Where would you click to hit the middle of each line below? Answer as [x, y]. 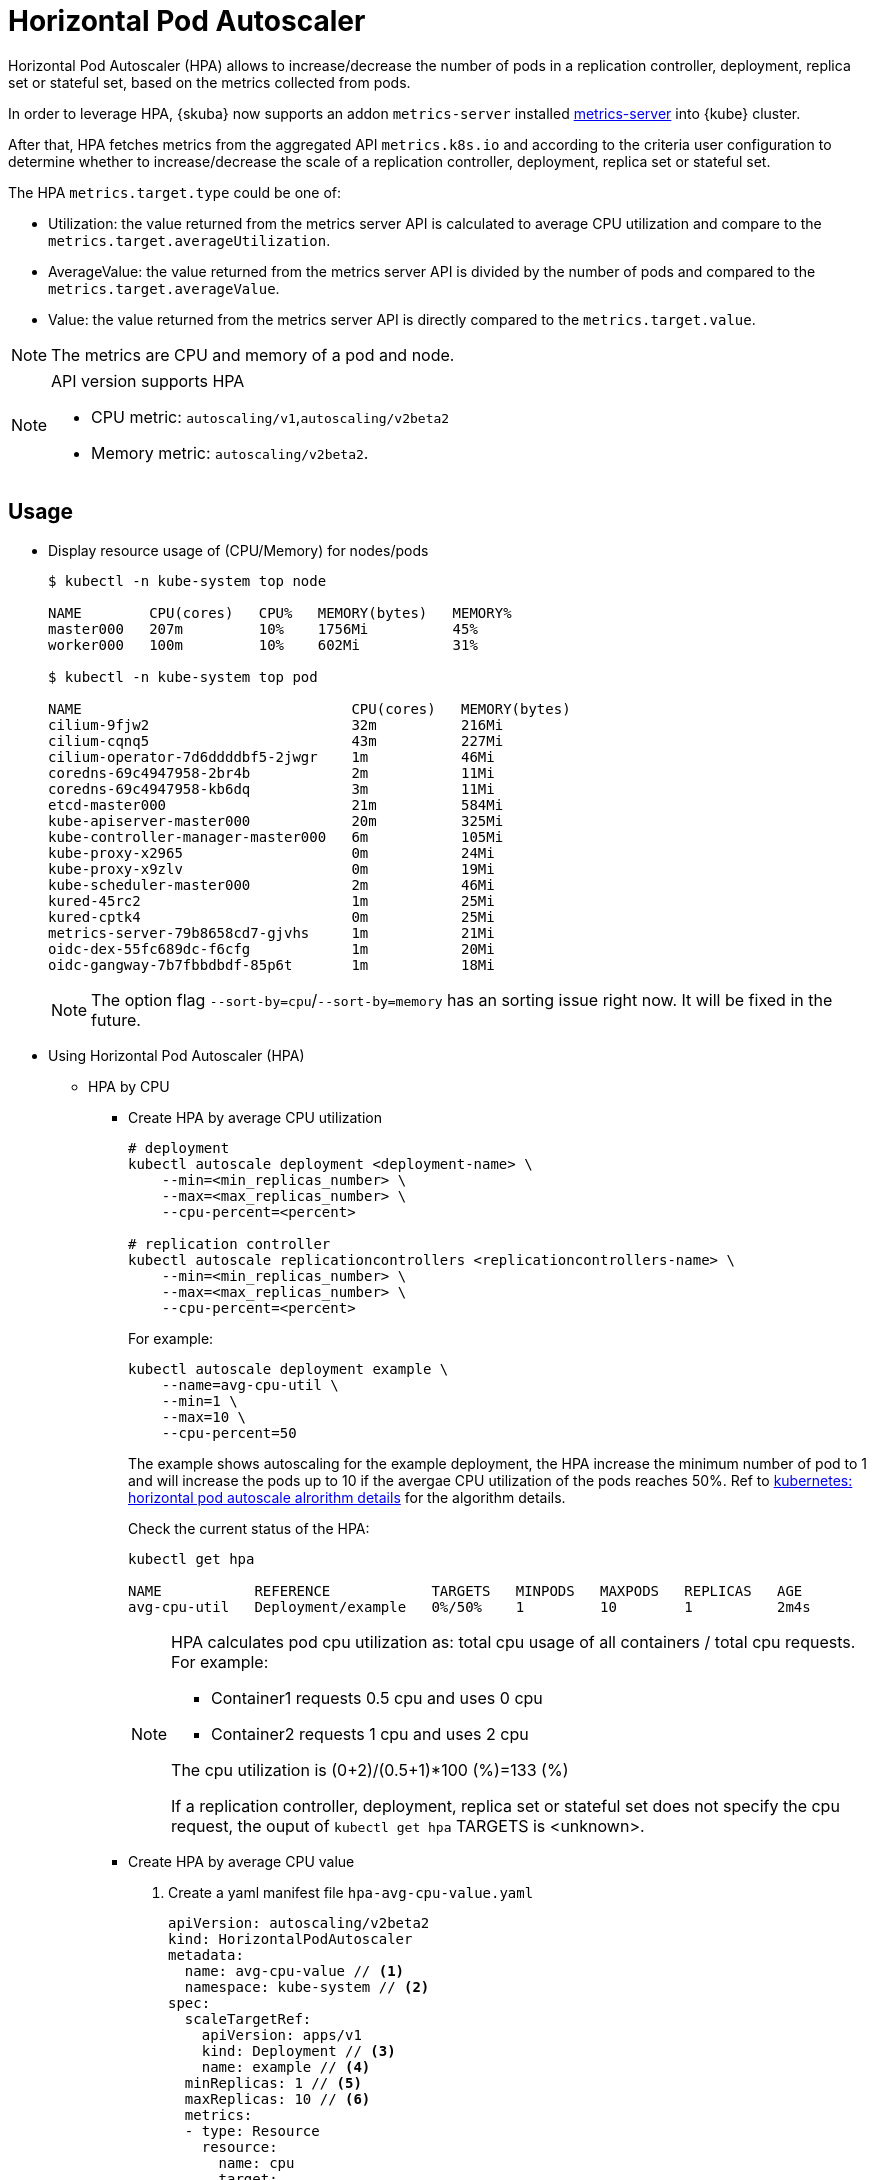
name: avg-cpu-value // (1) [294, 1970]
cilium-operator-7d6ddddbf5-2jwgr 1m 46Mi [271, 756]
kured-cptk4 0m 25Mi [271, 916]
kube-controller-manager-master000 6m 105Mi [276, 836]
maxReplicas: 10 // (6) [277, 2098]
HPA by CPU [129, 1086]
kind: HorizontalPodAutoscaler [290, 1938]
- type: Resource [252, 2130]
